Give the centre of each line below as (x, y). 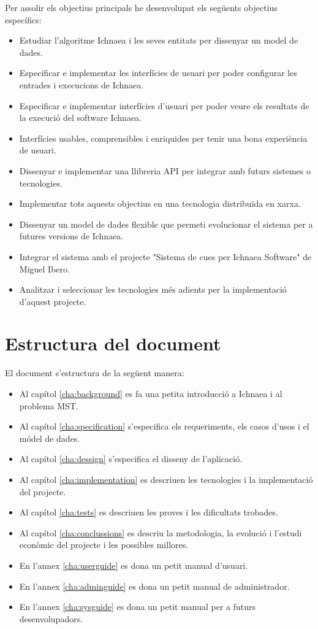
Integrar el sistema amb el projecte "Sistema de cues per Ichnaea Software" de (165, 256)
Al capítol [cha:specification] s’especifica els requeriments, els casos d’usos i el (164, 426)
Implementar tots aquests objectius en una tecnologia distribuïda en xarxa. (160, 203)
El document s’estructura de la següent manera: (95, 373)
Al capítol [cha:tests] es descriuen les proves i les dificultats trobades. (149, 512)
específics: (23, 19)
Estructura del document (113, 343)
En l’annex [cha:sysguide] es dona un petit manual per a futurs (138, 607)
